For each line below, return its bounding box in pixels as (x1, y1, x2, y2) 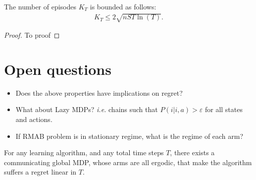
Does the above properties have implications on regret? (15, 87, 183, 98)
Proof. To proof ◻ (4, 30, 60, 40)
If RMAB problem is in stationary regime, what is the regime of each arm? (15, 130, 244, 141)
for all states (205, 104, 243, 115)
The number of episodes (4, 1, 77, 11)
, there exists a (170, 147, 215, 158)
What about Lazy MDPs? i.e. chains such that (15, 104, 158, 115)
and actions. (15, 114, 52, 124)
